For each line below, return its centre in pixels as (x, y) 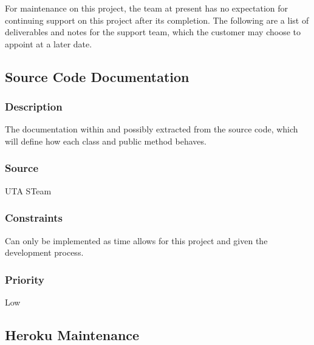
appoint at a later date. (49, 43)
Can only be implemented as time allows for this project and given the (136, 240)
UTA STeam (28, 190)
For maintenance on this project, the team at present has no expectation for (147, 8)
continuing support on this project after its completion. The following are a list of (157, 20)
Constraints (34, 218)
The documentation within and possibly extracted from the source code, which (152, 129)
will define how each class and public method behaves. (106, 141)
